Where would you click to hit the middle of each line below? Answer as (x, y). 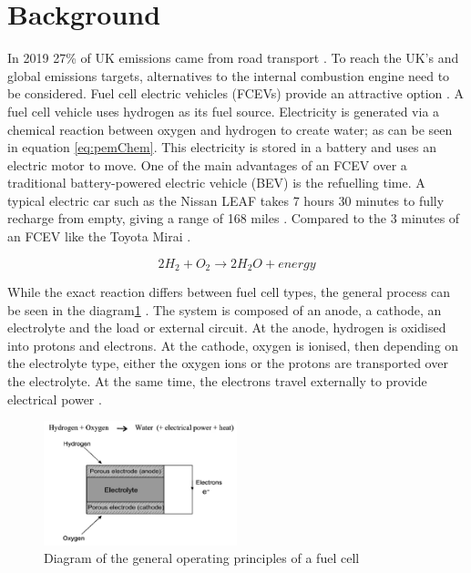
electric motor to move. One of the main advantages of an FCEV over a (207, 164)
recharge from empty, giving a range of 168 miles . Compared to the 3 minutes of (234, 218)
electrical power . (55, 399)
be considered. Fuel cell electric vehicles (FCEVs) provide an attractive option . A (236, 93)
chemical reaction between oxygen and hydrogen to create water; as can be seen (230, 129)
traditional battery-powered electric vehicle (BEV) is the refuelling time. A (216, 183)
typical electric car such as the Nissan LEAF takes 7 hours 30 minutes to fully (226, 200)
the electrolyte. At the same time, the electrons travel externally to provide (217, 381)
